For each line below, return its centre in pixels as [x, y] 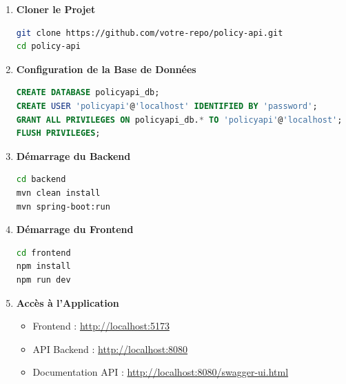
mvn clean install [58, 193]
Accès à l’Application [68, 302]
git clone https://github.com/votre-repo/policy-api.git [150, 33]
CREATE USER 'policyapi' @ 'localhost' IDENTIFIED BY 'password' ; [167, 106]
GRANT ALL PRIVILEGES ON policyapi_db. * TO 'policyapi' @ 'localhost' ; [179, 120]
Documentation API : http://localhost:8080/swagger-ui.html [161, 372]
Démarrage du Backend [73, 155]
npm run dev [43, 280]
